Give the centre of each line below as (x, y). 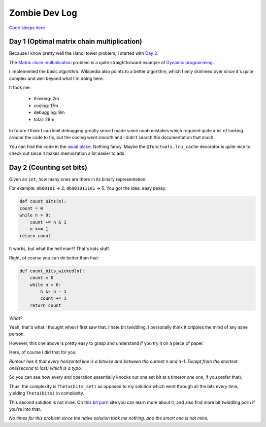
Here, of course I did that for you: (43, 352)
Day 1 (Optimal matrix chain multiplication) (76, 42)
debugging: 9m (49, 112)
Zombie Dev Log (43, 13)
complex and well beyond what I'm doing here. (57, 78)
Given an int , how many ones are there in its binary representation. (78, 179)
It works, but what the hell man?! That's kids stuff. (60, 249)
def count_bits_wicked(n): (52, 271)
